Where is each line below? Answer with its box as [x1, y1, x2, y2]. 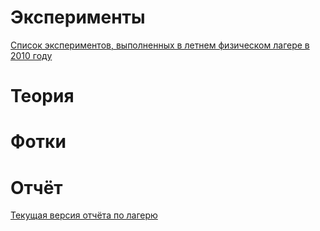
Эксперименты [10, 6, 146, 29]
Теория [10, 85, 75, 108]
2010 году [10, 49, 53, 61]
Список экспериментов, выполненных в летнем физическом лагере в [10, 39, 310, 51]
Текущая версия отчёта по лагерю [10, 209, 158, 221]
